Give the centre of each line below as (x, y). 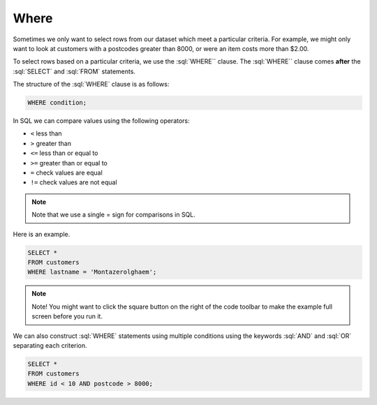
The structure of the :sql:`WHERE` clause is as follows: (91, 84)
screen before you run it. (67, 316)
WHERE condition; (57, 103)
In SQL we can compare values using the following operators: (101, 121)
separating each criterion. (50, 345)
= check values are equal (66, 173)
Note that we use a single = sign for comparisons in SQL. (113, 215)
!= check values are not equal (74, 182)
